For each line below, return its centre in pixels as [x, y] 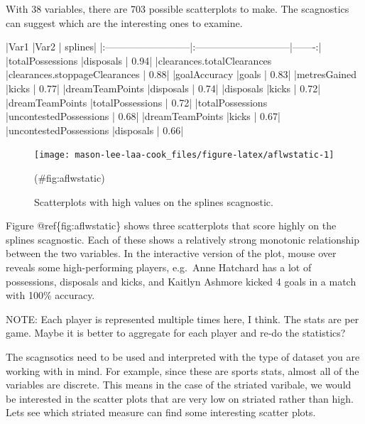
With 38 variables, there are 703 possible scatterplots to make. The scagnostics [178, 9]
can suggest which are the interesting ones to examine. [124, 22]
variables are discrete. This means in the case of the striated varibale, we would [179, 385]
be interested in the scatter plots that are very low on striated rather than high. [180, 398]
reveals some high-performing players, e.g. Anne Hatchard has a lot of [159, 267]
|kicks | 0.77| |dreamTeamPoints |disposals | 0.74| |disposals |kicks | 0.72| [163, 88]
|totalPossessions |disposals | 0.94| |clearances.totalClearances [139, 60]
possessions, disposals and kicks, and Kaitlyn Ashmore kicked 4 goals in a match [181, 281]
